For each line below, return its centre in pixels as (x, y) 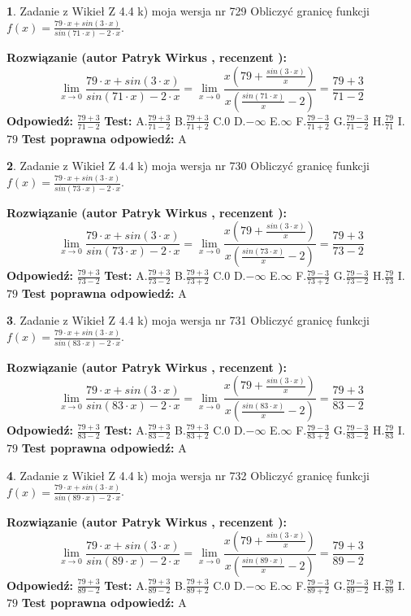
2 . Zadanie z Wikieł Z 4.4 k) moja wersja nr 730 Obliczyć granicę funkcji (188, 166)
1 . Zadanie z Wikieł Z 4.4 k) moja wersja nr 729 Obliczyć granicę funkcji (188, 11)
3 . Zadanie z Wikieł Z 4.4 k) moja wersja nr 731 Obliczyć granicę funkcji (188, 320)
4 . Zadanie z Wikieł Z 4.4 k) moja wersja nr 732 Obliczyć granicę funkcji (188, 475)
